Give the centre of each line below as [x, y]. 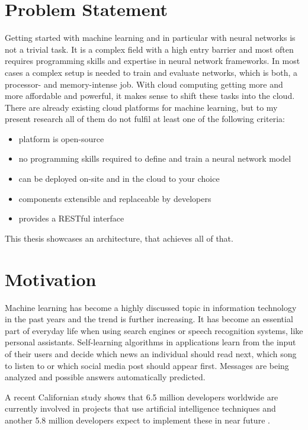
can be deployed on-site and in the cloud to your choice [119, 179]
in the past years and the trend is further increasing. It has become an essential [149, 319]
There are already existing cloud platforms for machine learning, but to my [141, 107]
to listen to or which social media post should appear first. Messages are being [147, 365]
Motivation [51, 279]
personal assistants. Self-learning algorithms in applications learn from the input [150, 342]
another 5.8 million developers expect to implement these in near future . [137, 420]
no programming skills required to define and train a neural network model [155, 158]
